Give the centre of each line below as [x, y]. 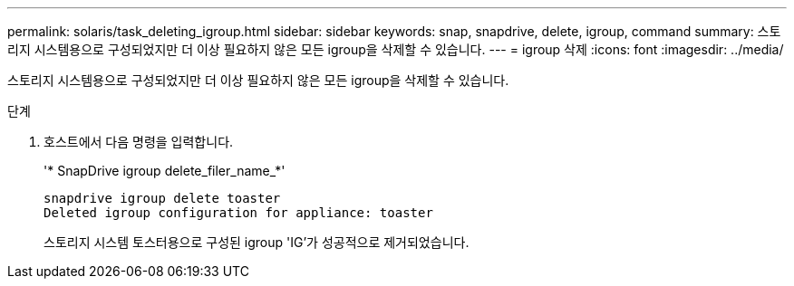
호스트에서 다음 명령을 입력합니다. [139, 142]
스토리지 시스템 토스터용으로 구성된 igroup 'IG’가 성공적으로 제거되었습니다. [257, 242]
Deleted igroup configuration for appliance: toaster [238, 213]
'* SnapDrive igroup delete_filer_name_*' [165, 171]
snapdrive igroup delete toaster [162, 198]
